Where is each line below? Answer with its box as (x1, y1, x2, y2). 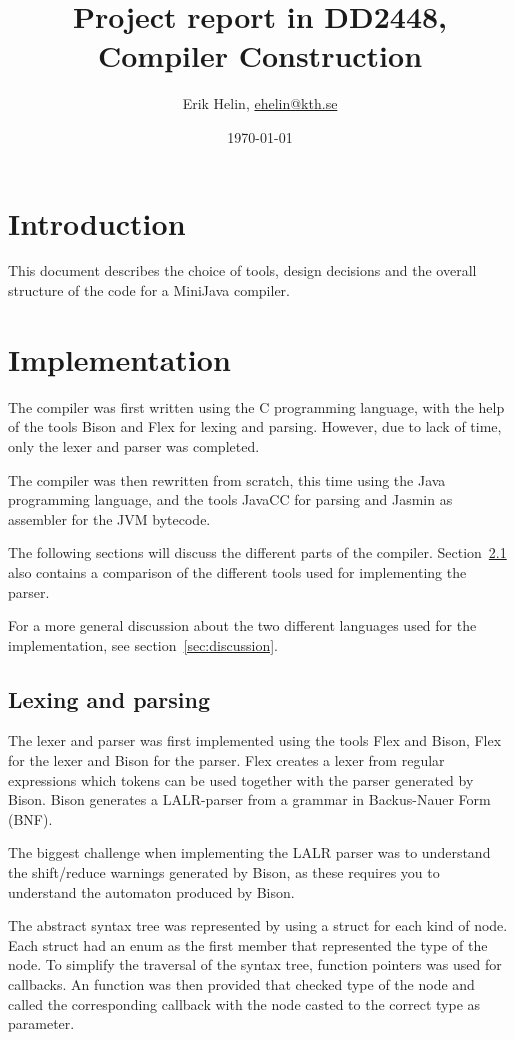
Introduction (8, 202, 186, 243)
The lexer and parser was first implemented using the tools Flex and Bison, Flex (8, 730, 502, 751)
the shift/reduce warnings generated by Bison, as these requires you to (8, 862, 440, 883)
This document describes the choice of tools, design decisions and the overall (8, 260, 477, 281)
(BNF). (8, 808, 53, 829)
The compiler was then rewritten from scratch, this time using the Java (8, 469, 446, 490)
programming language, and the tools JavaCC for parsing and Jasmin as (8, 489, 453, 510)
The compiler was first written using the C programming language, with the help (8, 396, 505, 417)
